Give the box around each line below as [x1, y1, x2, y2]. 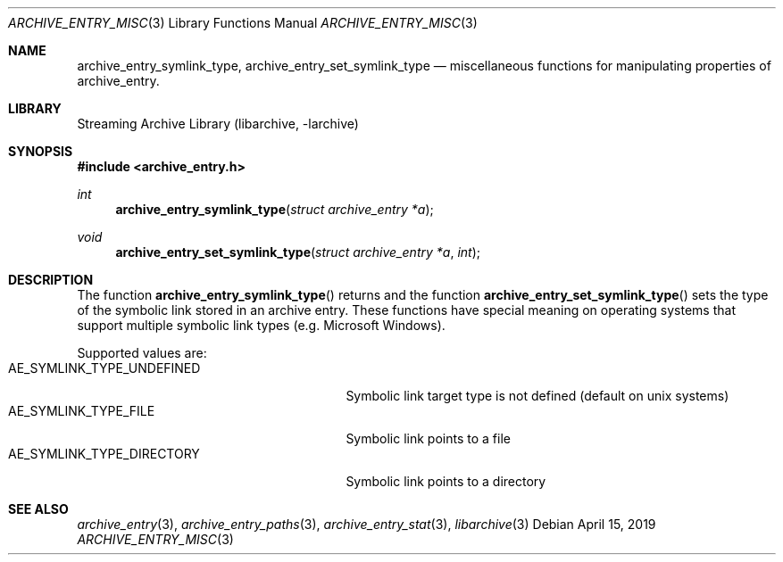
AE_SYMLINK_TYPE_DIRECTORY [8, 446, 200, 461]
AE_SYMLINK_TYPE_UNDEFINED [8, 360, 201, 376]
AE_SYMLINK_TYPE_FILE [8, 403, 155, 418]
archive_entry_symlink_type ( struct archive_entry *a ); [115, 202, 434, 217]
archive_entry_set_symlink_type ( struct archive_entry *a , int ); [115, 244, 480, 260]
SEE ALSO [8, 501, 69, 517]
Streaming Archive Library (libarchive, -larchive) [77, 116, 359, 131]
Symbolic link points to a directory [346, 474, 546, 489]
